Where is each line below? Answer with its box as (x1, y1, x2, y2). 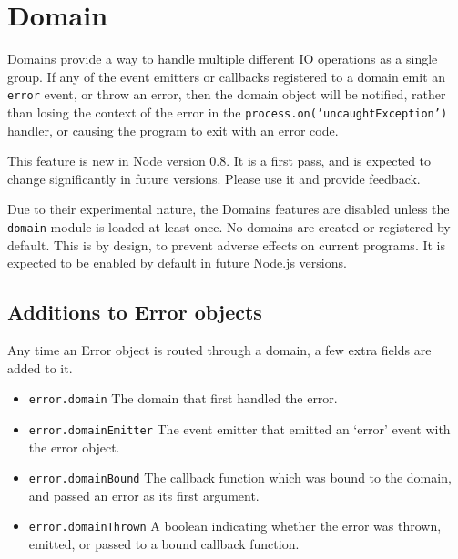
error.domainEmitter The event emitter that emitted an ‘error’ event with (28, 419, 451, 438)
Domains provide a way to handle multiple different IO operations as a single (7, 49, 438, 68)
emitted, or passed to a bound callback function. (28, 534, 300, 554)
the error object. (28, 437, 120, 456)
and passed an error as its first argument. (28, 485, 260, 504)
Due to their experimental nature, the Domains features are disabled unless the (7, 199, 450, 219)
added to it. (7, 358, 73, 377)
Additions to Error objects (7, 298, 262, 326)
